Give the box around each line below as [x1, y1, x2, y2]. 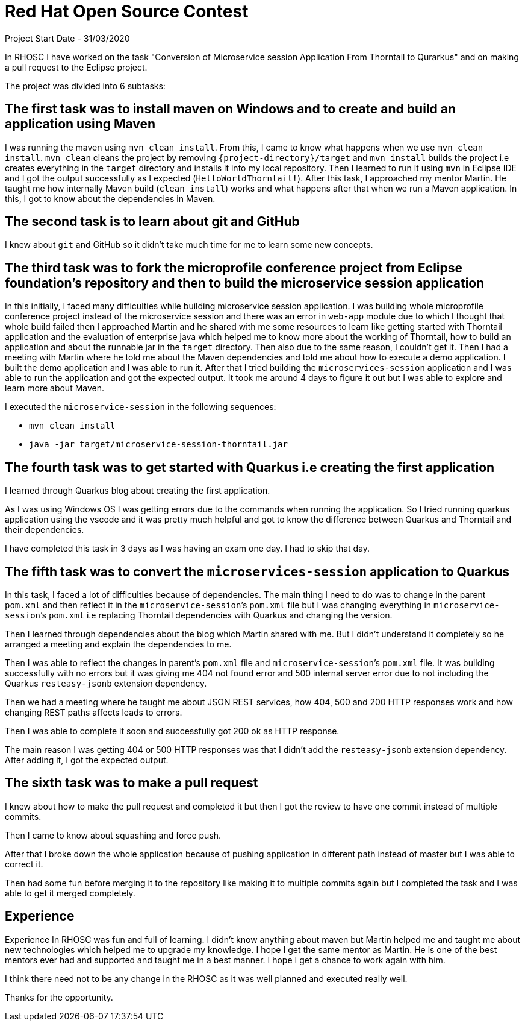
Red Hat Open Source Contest [5, 1, 249, 22]
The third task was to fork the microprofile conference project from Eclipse [5, 260, 463, 275]
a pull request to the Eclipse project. [5, 61, 148, 72]
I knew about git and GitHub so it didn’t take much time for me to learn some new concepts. [5, 239, 373, 250]
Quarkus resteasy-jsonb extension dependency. [5, 678, 207, 688]
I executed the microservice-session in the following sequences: [5, 401, 276, 412]
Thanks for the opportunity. [5, 992, 113, 1002]
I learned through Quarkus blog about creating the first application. [5, 485, 270, 496]
